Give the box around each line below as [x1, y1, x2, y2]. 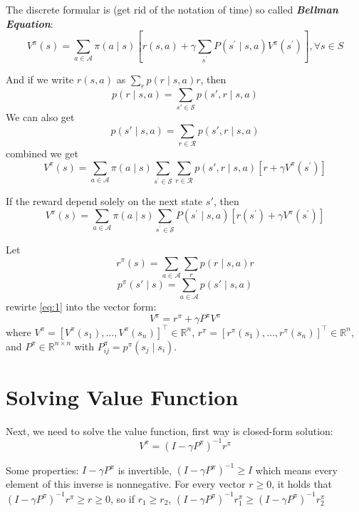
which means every [255, 462, 338, 477]
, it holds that [271, 476, 333, 491]
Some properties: [6, 462, 79, 477]
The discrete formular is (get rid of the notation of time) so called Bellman [6, 2, 338, 16]
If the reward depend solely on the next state [6, 194, 203, 209]
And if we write [6, 71, 74, 86]
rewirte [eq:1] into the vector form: [6, 299, 157, 314]
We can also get [6, 110, 75, 125]
